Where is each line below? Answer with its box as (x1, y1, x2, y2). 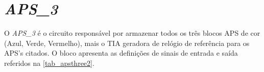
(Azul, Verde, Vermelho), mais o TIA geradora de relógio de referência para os (4, 37, 250, 48)
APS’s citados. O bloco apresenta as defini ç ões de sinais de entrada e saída (4, 47, 238, 58)
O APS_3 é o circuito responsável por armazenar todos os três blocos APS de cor (4, 28, 260, 38)
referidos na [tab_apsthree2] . (4, 57, 94, 68)
